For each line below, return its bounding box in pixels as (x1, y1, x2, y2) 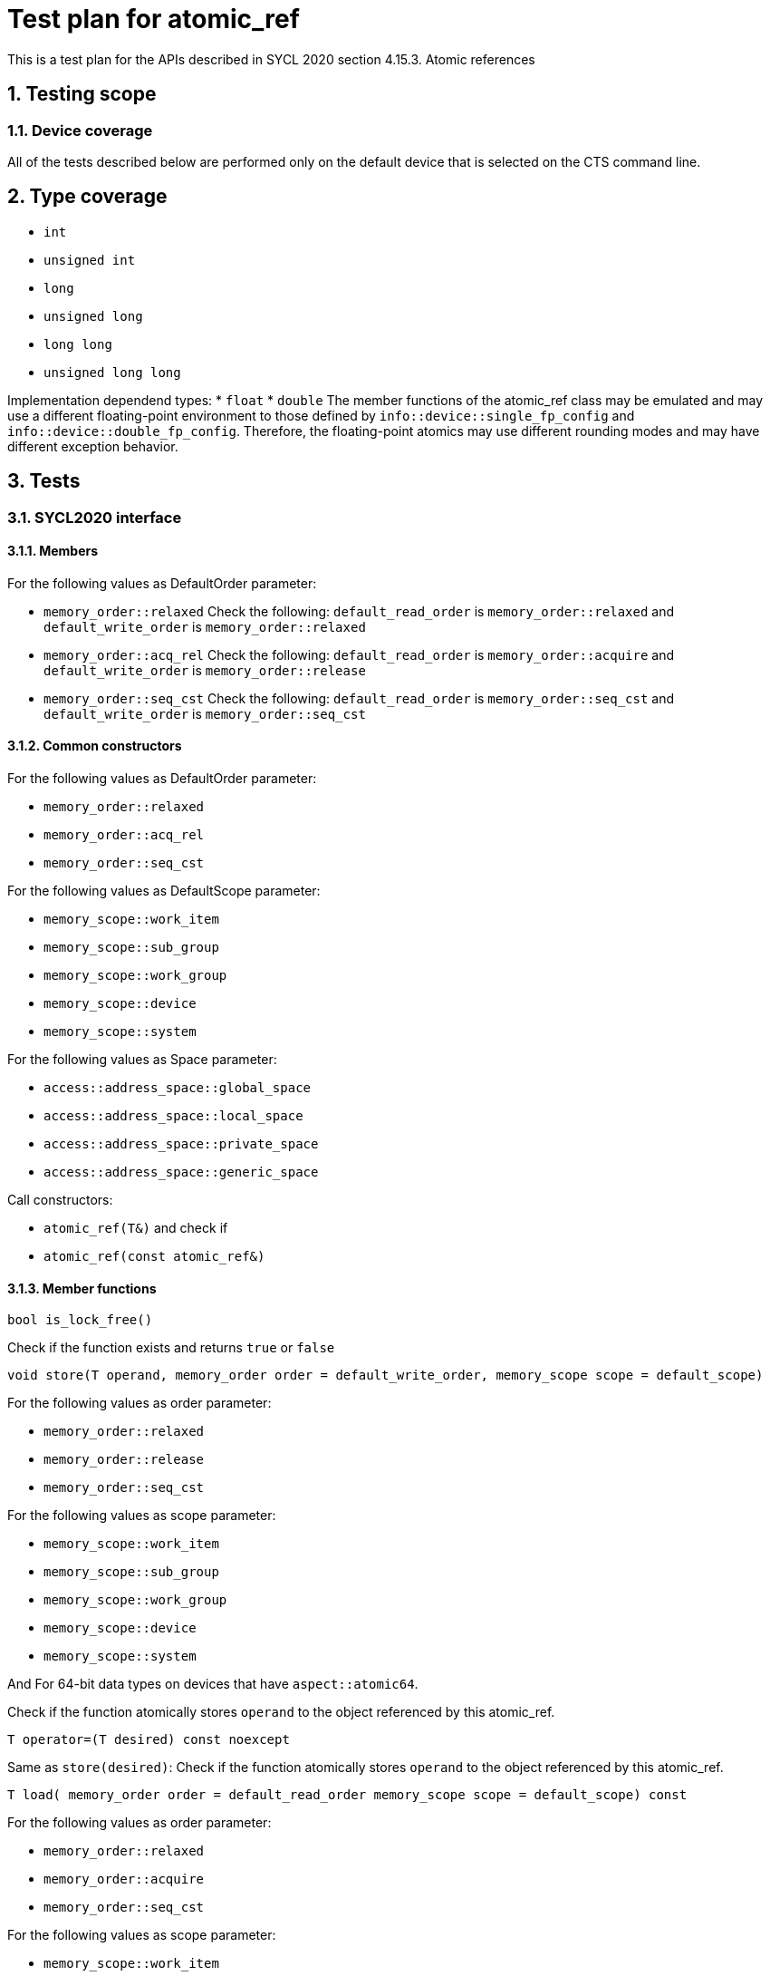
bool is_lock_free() (7, 1312, 153, 1328)
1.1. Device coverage (7, 121, 153, 140)
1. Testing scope (7, 82, 157, 106)
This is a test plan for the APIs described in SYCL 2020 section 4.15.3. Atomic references (7, 51, 535, 67)
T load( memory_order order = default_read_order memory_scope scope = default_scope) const (7, 1787, 688, 1803)
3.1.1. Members (7, 543, 99, 559)
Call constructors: (7, 1192, 113, 1208)
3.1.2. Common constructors (7, 738, 182, 754)
